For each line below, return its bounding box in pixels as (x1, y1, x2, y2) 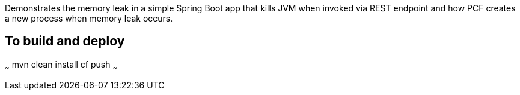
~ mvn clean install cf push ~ (5, 59, 118, 72)
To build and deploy (5, 33, 125, 49)
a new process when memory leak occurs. (5, 13, 173, 23)
